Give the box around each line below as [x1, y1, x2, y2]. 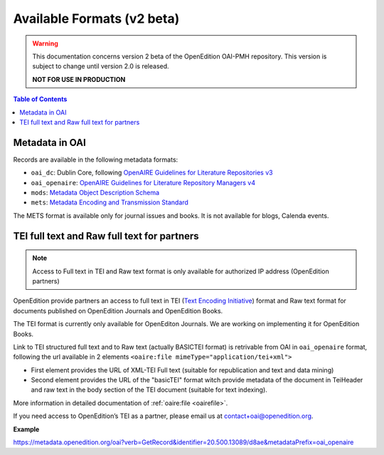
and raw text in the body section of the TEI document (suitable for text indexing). [31, 385, 268, 394]
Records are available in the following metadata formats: [13, 155, 178, 164]
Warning [32, 39, 58, 48]
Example [13, 424, 40, 434]
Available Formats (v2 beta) [13, 11, 180, 26]
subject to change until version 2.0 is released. [32, 62, 170, 70]
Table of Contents [13, 95, 68, 103]
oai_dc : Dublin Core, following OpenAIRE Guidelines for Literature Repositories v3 [31, 168, 273, 177]
